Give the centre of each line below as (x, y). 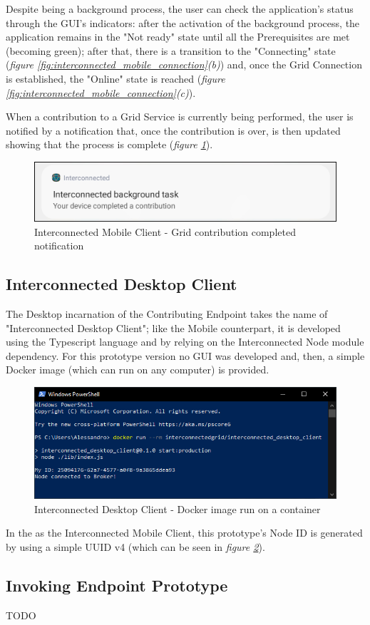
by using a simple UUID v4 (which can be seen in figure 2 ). (135, 546)
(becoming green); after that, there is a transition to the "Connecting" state (171, 50)
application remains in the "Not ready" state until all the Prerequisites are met (178, 37)
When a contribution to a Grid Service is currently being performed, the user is (180, 117)
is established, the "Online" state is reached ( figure (115, 78)
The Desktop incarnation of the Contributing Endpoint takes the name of (167, 313)
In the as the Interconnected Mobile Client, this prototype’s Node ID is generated (184, 533)
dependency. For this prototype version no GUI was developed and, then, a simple (185, 355)
